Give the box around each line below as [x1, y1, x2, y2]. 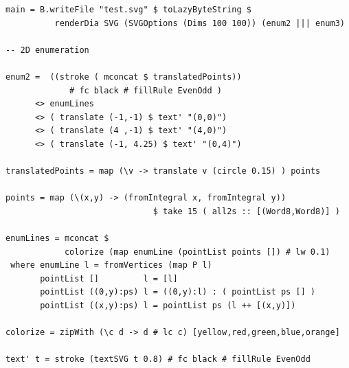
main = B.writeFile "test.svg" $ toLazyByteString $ [5, 5, 251, 14]
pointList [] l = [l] [40, 273, 178, 284]
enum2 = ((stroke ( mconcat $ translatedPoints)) [5, 71, 242, 82]
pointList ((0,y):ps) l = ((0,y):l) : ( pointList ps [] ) [40, 287, 316, 297]
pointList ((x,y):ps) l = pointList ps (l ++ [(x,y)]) [40, 301, 296, 311]
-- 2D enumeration [5, 45, 89, 55]
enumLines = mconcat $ [5, 233, 109, 244]
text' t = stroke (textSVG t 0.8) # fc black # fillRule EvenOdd [5, 354, 311, 365]
